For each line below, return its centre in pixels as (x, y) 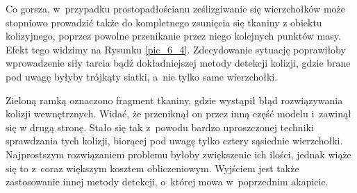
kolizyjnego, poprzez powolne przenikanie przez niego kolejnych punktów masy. (173, 36)
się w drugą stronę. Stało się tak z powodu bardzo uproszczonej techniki (160, 127)
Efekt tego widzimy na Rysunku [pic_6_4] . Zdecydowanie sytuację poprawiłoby (176, 49)
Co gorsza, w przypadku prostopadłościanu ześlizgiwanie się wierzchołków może (176, 8)
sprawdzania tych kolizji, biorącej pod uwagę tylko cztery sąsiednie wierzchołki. (174, 141)
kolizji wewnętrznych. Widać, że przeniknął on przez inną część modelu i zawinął (178, 114)
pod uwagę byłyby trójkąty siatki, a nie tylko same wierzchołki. (142, 76)
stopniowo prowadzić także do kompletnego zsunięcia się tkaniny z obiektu (164, 22)
